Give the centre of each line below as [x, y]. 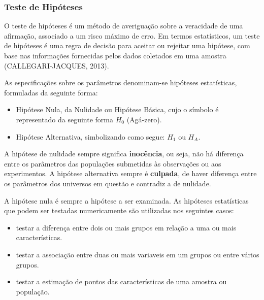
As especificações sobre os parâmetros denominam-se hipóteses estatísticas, [121, 82]
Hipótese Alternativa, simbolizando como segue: [90, 136]
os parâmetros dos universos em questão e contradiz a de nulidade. [108, 183]
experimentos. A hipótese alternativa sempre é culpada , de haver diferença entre [130, 173]
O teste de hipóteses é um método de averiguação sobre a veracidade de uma [124, 26]
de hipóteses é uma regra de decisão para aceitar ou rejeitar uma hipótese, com [127, 45]
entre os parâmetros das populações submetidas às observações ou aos [113, 163]
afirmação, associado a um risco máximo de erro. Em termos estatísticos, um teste [132, 35]
